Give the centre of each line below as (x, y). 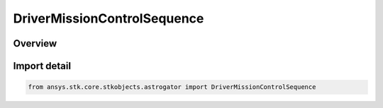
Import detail (42, 66)
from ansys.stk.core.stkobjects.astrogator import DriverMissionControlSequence (172, 87)
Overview (35, 43)
